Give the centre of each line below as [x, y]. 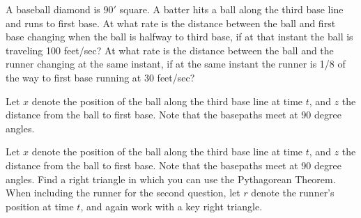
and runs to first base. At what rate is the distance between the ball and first [171, 23]
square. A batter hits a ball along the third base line [231, 9]
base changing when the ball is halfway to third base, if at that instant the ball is [179, 37]
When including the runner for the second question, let [123, 193]
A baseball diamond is [53, 9]
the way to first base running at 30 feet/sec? [100, 77]
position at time [40, 206]
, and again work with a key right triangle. [171, 206]
